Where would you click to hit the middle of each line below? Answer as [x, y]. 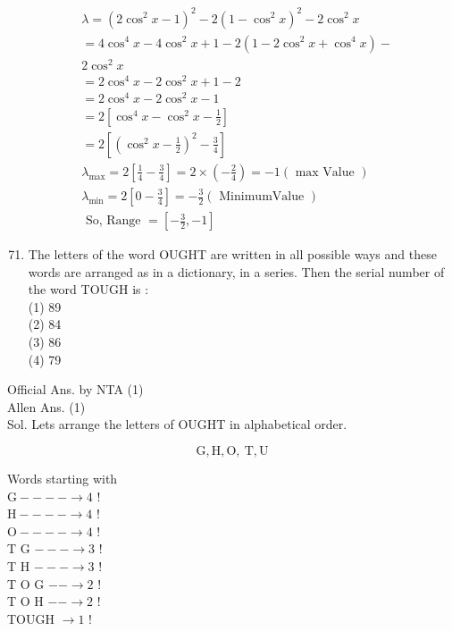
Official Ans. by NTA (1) [75, 389]
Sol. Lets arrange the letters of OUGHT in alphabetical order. [177, 424]
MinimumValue [262, 197]
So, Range [113, 221]
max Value [325, 172]
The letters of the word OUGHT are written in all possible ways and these [232, 254]
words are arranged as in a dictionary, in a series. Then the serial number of [236, 271]
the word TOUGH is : [88, 289]
